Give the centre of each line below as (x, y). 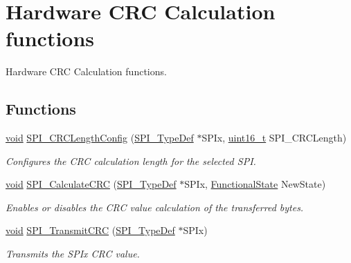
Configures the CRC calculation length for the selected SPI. (131, 160)
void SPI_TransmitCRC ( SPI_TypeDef (90, 230)
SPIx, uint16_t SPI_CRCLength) (274, 138)
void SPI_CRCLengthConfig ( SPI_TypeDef (100, 138)
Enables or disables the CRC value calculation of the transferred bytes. (155, 207)
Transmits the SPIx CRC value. (73, 254)
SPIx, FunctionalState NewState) (255, 184)
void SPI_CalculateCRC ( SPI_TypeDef (91, 184)
